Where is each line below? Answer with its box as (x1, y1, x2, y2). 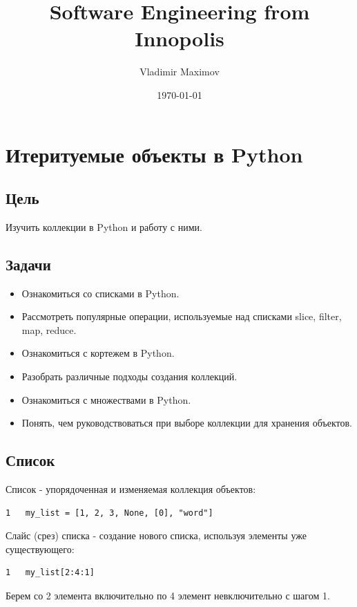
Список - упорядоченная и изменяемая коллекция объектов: (6, 482, 256, 496)
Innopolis (135, 24, 224, 53)
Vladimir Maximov (139, 64, 220, 79)
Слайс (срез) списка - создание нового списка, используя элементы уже (6, 528, 307, 543)
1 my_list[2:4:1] (6, 568, 95, 578)
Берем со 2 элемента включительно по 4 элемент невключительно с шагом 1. (6, 588, 330, 603)
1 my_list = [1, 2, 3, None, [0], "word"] (6, 507, 213, 518)
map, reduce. (21, 322, 77, 337)
